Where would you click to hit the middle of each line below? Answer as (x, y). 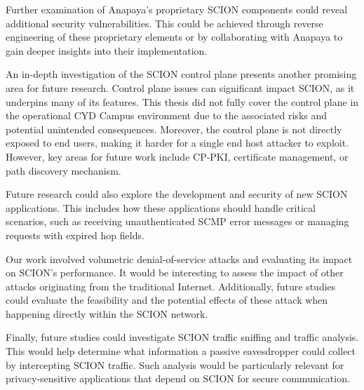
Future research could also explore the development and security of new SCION (177, 194)
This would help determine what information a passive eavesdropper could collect (181, 351)
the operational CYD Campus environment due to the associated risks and (167, 115)
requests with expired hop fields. (75, 235)
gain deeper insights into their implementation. (107, 50)
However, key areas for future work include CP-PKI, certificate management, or (177, 156)
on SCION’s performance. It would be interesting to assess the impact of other (175, 273)
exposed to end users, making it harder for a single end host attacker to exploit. (177, 143)
